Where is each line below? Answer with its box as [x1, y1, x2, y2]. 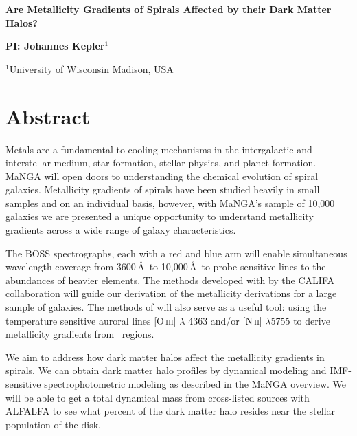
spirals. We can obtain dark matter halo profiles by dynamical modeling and [5, 363, 327, 378]
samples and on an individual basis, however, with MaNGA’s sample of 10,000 [5, 195, 335, 210]
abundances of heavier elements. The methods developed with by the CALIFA [5, 272, 334, 287]
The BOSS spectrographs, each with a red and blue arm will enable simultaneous [5, 246, 347, 260]
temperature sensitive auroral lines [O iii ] [5, 313, 176, 327]
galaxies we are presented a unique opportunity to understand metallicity [5, 209, 314, 224]
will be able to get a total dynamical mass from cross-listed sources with [5, 390, 310, 404]
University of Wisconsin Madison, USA [9, 61, 174, 76]
